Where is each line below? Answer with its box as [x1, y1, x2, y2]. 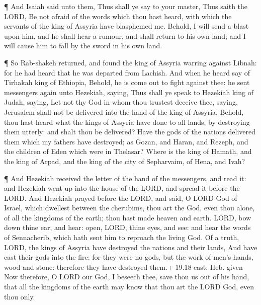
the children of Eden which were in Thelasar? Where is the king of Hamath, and [4, 146, 252, 157]
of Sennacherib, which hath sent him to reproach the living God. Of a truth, [4, 232, 239, 243]
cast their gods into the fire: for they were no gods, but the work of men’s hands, [4, 252, 253, 262]
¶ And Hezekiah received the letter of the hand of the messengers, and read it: [4, 173, 246, 183]
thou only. [4, 291, 35, 301]
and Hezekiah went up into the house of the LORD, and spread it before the [4, 183, 240, 193]
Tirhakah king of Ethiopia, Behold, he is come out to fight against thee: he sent [4, 77, 250, 88]
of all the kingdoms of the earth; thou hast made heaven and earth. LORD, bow [4, 212, 251, 222]
